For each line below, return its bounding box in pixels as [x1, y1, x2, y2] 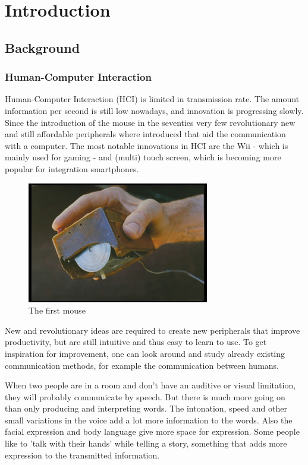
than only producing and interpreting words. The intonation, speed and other [5, 402, 287, 415]
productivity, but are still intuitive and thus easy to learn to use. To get [5, 336, 267, 348]
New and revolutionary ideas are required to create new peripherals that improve [5, 324, 300, 336]
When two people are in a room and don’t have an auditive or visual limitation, [5, 379, 296, 391]
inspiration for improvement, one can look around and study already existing [5, 347, 285, 359]
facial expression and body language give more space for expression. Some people [5, 425, 300, 438]
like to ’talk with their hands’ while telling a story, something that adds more [5, 437, 287, 450]
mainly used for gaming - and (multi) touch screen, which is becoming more [5, 151, 281, 163]
